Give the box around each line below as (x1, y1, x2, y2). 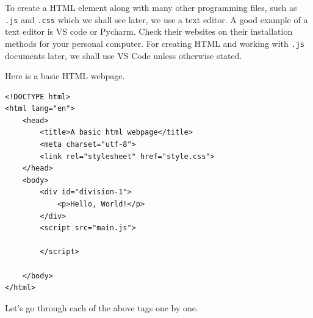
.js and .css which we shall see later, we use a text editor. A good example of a (5, 13, 308, 26)
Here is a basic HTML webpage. (5, 69, 125, 82)
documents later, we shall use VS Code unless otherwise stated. (5, 49, 242, 62)
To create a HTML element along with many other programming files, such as (5, 1, 297, 13)
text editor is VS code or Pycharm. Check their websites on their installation (5, 25, 293, 38)
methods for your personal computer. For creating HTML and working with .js (5, 37, 304, 49)
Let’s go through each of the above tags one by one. (5, 301, 198, 314)
